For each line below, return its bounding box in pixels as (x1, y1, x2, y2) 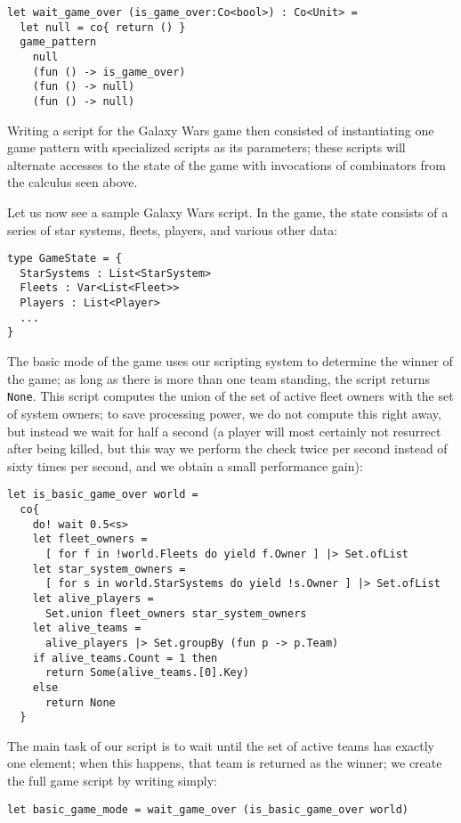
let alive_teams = (32, 622, 142, 635)
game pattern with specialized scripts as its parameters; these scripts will (7, 138, 406, 157)
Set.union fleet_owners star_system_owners (44, 607, 307, 620)
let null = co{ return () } (20, 20, 186, 34)
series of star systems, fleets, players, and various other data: (7, 220, 338, 239)
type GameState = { (7, 252, 122, 265)
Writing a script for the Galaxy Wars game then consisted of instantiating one (7, 120, 434, 139)
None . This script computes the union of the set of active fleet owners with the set (7, 387, 454, 405)
